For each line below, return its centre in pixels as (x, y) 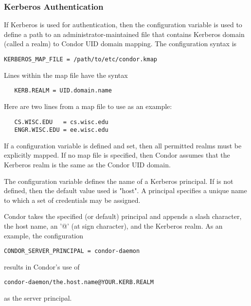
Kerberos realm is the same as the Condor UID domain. (87, 164)
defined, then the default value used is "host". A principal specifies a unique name (125, 190)
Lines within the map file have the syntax (66, 75)
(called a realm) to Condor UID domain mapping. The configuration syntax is (120, 44)
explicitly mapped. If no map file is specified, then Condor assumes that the (117, 155)
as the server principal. (38, 298)
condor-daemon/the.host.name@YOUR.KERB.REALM (79, 282)
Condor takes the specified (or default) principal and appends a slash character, (123, 216)
